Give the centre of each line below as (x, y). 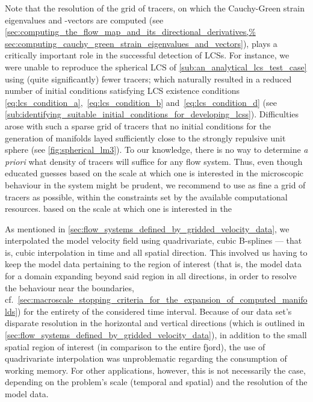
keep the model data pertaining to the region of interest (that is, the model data (153, 264)
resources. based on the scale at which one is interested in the (118, 209)
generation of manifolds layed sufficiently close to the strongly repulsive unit (145, 138)
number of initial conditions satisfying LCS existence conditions (122, 91)
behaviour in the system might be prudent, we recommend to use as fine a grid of (155, 184)
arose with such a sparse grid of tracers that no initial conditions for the (138, 125)
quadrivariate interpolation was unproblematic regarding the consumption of (146, 358)
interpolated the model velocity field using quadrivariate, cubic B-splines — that (153, 240)
